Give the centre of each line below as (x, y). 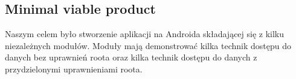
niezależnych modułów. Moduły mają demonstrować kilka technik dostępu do (148, 45)
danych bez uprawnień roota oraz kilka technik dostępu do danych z (131, 57)
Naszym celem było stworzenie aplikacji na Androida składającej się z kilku (145, 34)
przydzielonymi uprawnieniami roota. (74, 69)
